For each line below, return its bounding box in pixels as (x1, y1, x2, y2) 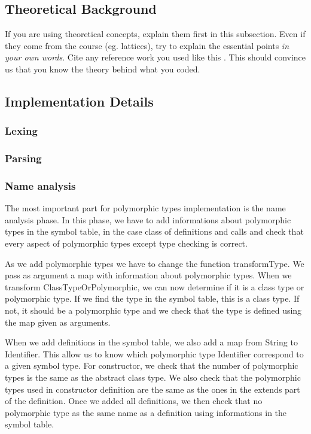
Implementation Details (5, 92, 154, 110)
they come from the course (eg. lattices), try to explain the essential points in (5, 39, 289, 51)
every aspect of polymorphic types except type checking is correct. (5, 237, 248, 250)
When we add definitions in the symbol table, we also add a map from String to (5, 336, 298, 348)
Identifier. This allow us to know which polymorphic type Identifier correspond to (5, 347, 304, 360)
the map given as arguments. (5, 315, 111, 328)
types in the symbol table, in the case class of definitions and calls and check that (5, 225, 304, 238)
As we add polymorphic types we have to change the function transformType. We (5, 257, 304, 269)
